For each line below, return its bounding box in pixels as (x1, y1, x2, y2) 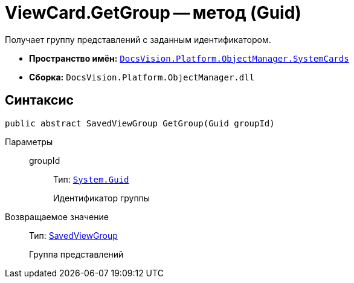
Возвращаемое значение (5, 211, 109, 222)
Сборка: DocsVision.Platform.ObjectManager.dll (29, 71, 255, 82)
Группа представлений (29, 249, 124, 259)
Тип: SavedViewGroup (29, 230, 118, 241)
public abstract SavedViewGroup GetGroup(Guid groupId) (5, 118, 275, 128)
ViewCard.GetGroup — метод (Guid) (5, 2, 301, 23)
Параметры (5, 136, 53, 147)
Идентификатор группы (53, 192, 150, 203)
